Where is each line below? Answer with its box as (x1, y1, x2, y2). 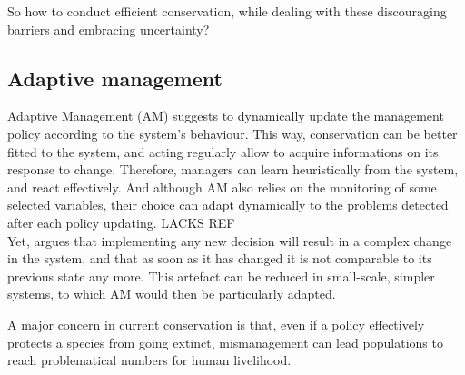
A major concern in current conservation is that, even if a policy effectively (7, 314, 425, 333)
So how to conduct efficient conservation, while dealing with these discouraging (7, 2, 447, 20)
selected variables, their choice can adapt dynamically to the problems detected (7, 195, 449, 214)
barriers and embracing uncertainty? (7, 19, 210, 38)
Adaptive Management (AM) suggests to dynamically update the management (7, 106, 444, 125)
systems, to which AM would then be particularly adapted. (7, 284, 336, 303)
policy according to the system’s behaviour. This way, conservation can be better (7, 123, 458, 143)
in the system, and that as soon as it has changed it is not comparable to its (7, 249, 432, 268)
